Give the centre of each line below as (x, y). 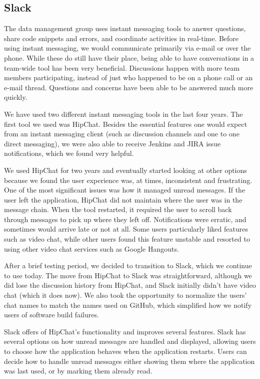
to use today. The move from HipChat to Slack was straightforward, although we (128, 275)
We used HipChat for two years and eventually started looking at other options (125, 170)
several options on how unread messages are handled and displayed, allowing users (130, 341)
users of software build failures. (51, 315)
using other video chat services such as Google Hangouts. (91, 248)
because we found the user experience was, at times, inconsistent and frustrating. (128, 180)
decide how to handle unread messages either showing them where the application (129, 361)
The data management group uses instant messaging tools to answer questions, (125, 28)
